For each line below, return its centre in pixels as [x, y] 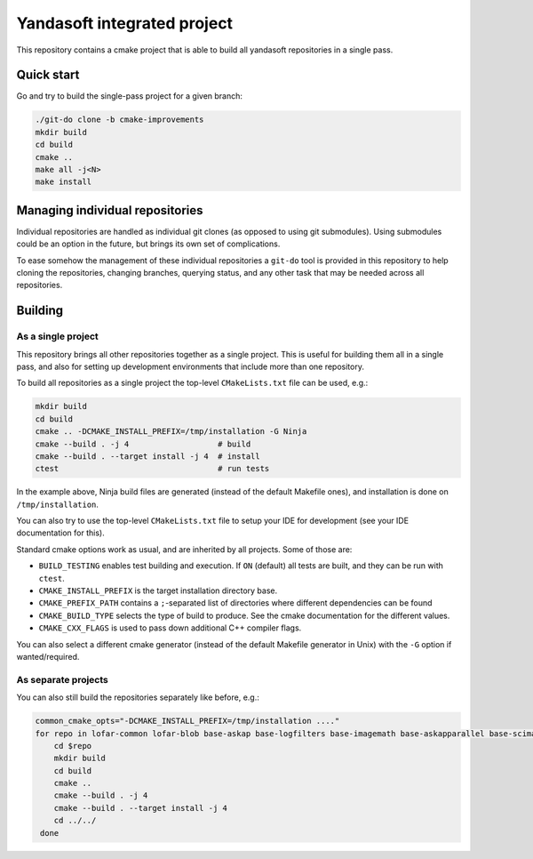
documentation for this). [61, 533]
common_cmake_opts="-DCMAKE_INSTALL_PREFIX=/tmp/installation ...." [187, 721]
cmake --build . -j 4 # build [143, 444]
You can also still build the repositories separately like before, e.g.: [138, 697]
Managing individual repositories [110, 210]
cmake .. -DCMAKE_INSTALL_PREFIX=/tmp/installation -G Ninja [171, 432]
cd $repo [73, 746]
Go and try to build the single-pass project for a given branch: [130, 96]
